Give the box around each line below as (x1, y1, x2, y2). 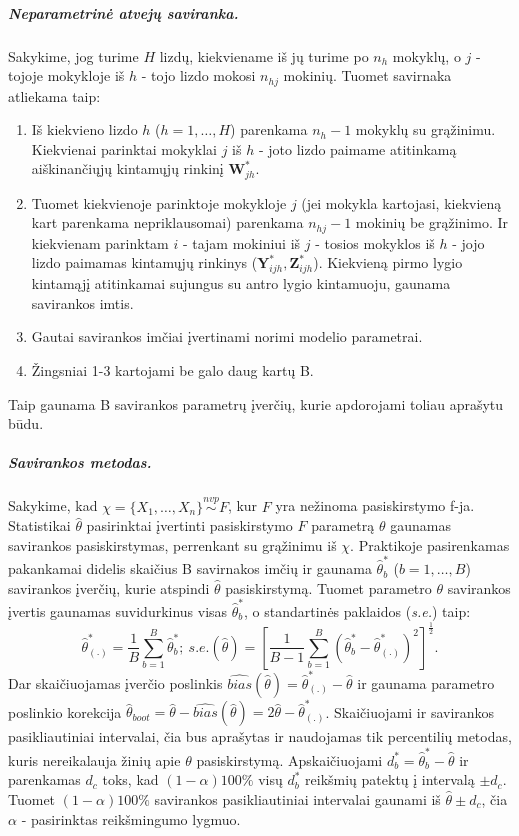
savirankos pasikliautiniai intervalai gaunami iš (154, 788, 441, 809)
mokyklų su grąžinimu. (355, 119, 496, 140)
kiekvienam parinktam (31, 232, 169, 253)
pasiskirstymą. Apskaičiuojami (196, 749, 383, 770)
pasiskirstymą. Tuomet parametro (225, 577, 432, 598)
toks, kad (102, 769, 159, 790)
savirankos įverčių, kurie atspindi (8, 577, 210, 598)
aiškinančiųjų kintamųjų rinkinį (31, 158, 224, 179)
